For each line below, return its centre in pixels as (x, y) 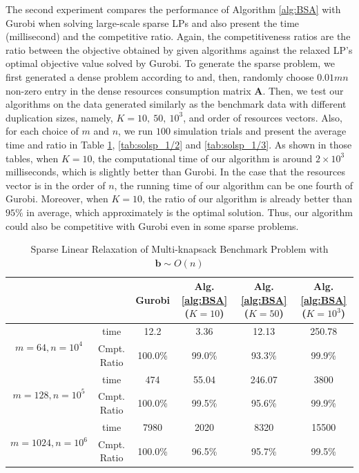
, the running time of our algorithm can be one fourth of (234, 185)
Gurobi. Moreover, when (57, 199)
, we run (136, 131)
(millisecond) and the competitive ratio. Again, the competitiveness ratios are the (178, 36)
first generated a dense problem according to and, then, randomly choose (160, 76)
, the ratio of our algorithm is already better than (248, 199)
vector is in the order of (56, 185)
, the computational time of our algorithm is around (202, 158)
